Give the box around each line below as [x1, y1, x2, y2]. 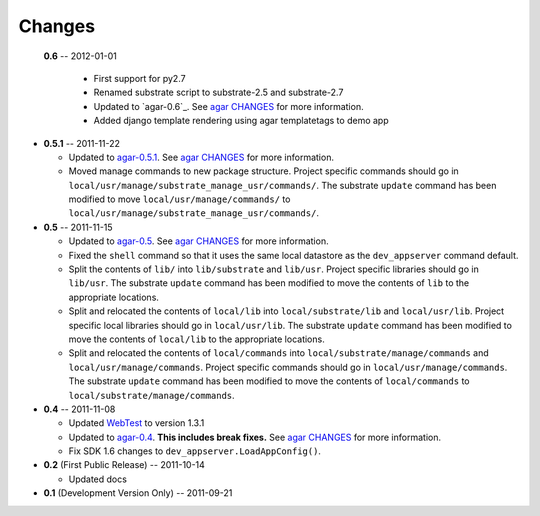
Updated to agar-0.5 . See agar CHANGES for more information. [68, 235, 329, 247]
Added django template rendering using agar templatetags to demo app [93, 115, 389, 127]
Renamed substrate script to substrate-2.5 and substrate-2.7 [93, 86, 344, 99]
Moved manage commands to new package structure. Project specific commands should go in [68, 165, 459, 177]
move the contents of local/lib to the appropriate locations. [68, 333, 325, 345]
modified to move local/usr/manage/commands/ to [68, 193, 291, 205]
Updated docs [68, 473, 127, 485]
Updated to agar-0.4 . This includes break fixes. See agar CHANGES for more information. [68, 431, 442, 443]
